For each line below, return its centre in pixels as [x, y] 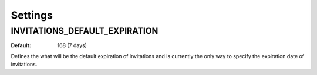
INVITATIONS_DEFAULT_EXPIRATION [85, 31]
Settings [32, 15]
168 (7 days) [72, 45]
